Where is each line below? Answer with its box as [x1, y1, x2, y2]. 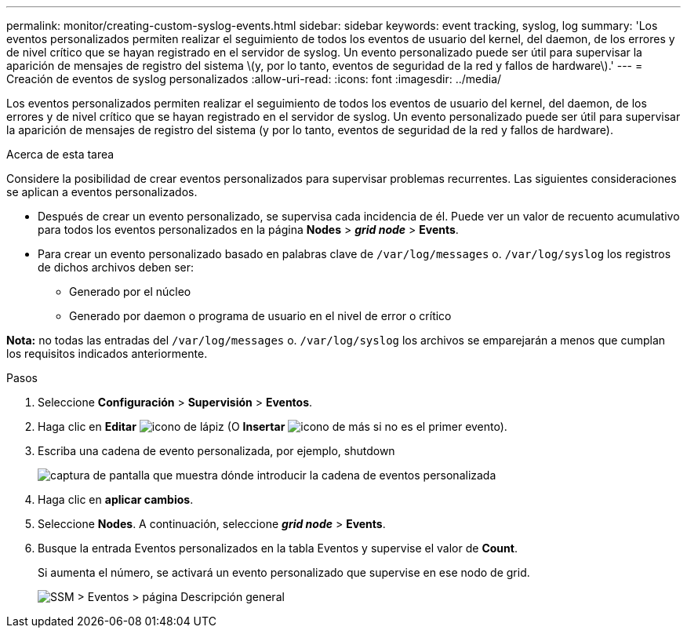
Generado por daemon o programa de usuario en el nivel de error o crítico [69, 309, 452, 322]
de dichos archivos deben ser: [38, 261, 194, 274]
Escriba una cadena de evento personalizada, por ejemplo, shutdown [38, 444, 395, 457]
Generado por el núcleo [69, 285, 191, 298]
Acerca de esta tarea [6, 148, 114, 161]
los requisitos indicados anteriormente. [6, 347, 208, 360]
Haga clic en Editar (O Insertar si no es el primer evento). [38, 420, 507, 433]
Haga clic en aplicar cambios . [38, 493, 194, 506]
